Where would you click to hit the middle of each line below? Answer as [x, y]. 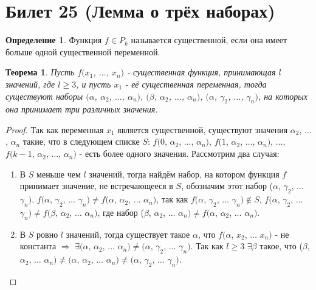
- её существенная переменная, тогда [196, 84]
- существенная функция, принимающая [201, 72]
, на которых [283, 96]
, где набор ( [121, 212]
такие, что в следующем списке [81, 141]
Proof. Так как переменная [55, 129]
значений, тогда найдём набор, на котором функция [184, 174]
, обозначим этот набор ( [227, 186]
